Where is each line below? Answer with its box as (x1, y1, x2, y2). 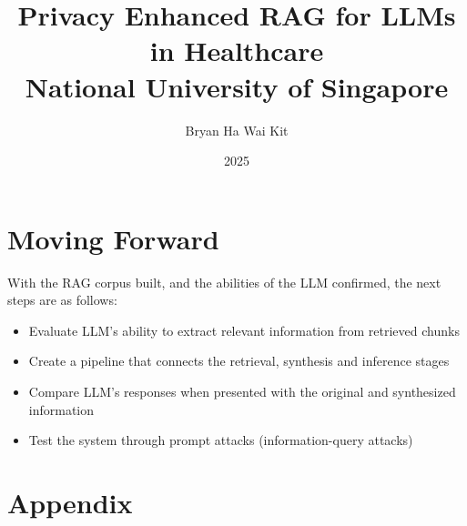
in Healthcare (149, 32, 324, 69)
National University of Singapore (25, 67, 449, 105)
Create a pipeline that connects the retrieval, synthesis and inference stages (28, 351, 450, 370)
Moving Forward (7, 219, 219, 257)
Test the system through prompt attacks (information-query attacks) (28, 430, 413, 450)
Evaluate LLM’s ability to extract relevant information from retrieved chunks (28, 320, 460, 339)
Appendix (7, 483, 133, 521)
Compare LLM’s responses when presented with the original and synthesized (28, 382, 456, 400)
